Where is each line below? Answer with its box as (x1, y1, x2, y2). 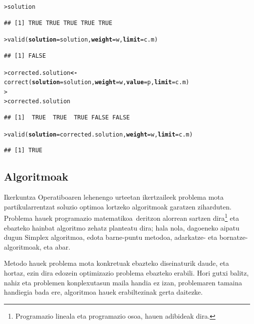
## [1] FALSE (4, 52, 46, 59)
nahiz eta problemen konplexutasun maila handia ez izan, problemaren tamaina (4, 277, 242, 287)
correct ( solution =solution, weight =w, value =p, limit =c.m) (4, 79, 190, 86)
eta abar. (43, 241, 70, 252)
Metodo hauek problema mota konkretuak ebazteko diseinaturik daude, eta (4, 258, 229, 268)
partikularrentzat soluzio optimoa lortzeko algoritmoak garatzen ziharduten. (4, 201, 232, 211)
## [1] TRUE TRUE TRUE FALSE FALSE (4, 114, 130, 121)
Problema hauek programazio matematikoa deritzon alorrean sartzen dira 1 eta (4, 211, 239, 223)
